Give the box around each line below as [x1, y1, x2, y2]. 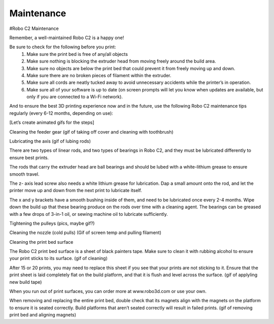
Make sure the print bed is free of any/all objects [26, 51, 128, 57]
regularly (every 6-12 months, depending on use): [9, 110, 114, 116]
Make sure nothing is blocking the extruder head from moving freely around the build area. [26, 58, 216, 64]
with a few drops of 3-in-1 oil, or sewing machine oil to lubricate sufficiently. [9, 211, 168, 217]
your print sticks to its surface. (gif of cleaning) [9, 255, 108, 262]
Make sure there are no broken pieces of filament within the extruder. [26, 72, 172, 78]
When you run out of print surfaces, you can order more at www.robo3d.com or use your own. [9, 288, 207, 295]
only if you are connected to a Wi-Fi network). [26, 94, 123, 100]
